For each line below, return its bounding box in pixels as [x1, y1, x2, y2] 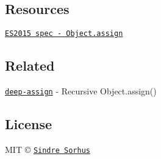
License [5, 115, 52, 133]
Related [5, 56, 55, 75]
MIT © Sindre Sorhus [5, 143, 90, 155]
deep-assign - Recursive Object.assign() [5, 85, 157, 97]
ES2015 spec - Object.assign [5, 29, 123, 38]
